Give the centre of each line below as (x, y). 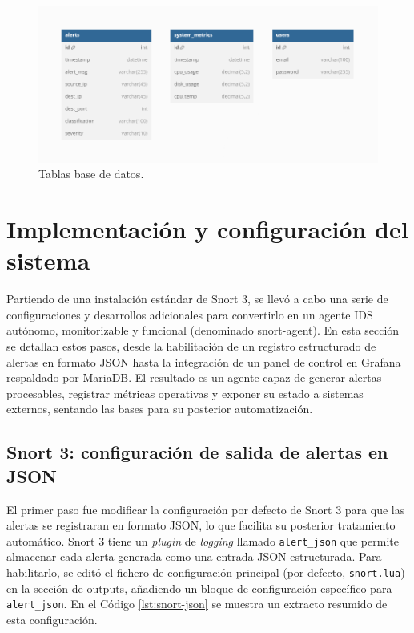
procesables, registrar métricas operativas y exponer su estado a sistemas (185, 393)
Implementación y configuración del (207, 229)
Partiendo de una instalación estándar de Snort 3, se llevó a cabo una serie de (197, 299)
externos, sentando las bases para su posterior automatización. (160, 409)
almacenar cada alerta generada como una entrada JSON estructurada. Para (194, 556)
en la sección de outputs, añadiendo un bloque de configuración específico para (199, 588)
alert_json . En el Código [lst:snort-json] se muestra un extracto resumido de (197, 604)
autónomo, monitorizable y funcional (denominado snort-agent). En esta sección (203, 330)
